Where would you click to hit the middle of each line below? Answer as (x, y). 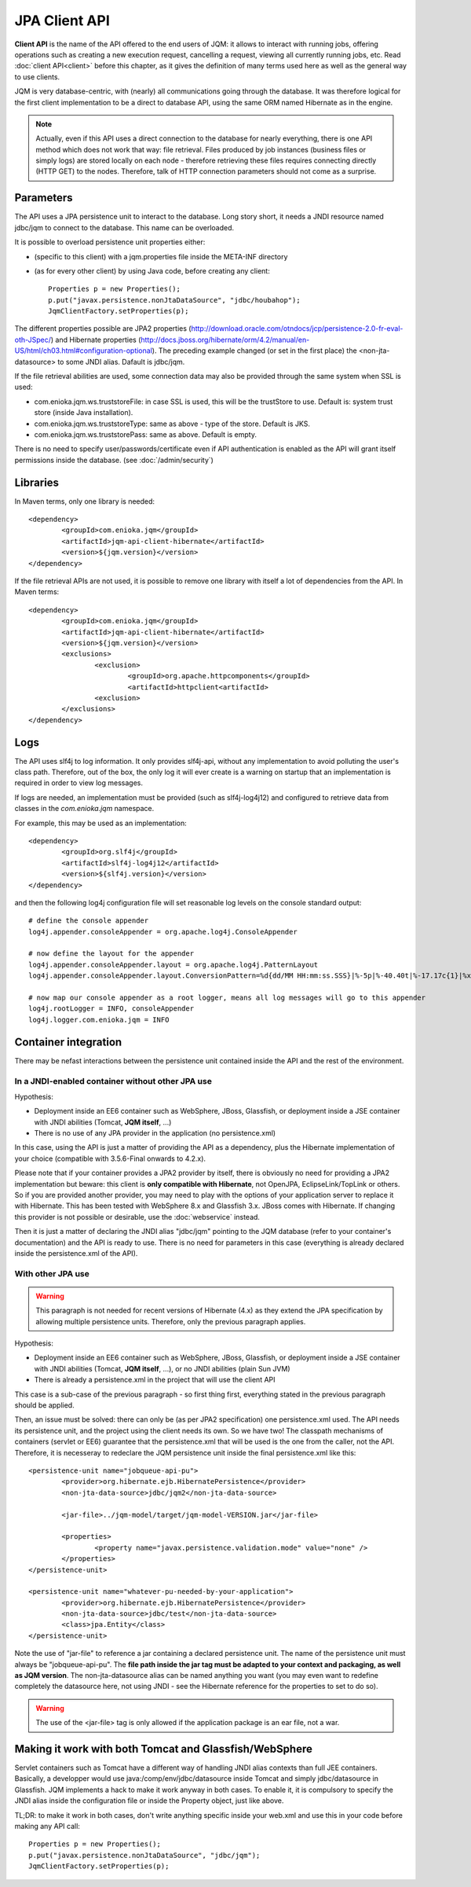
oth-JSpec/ (33, 340)
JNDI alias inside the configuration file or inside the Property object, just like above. (149, 1801)
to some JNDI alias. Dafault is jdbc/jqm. (121, 362)
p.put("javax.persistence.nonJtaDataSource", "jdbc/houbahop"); (175, 300)
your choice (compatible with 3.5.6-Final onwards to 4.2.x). (110, 1158)
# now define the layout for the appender (111, 954)
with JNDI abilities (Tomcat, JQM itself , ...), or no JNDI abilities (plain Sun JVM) (162, 1368)
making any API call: (47, 1826)
